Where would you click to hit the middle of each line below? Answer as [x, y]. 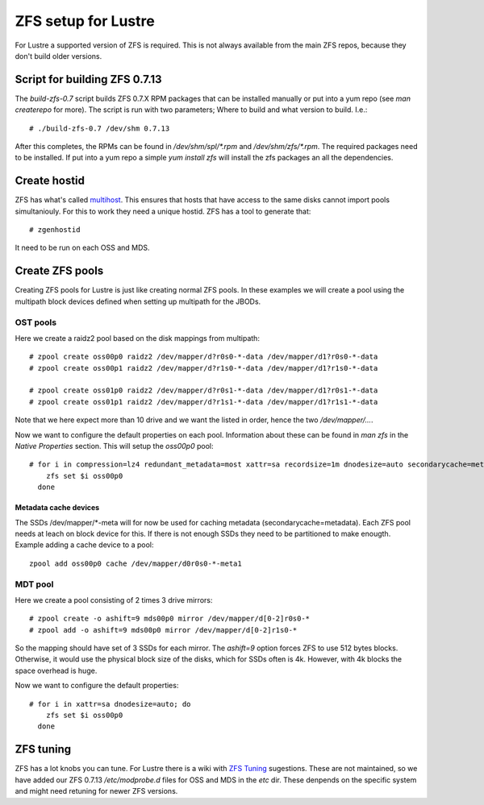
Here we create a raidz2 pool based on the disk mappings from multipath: [137, 338]
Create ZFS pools [59, 271]
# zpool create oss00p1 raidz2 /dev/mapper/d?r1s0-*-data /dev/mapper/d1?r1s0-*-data [204, 368]
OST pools [35, 322]
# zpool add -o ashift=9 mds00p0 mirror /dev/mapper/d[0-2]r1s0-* [163, 630]
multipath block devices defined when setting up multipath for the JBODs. [138, 301]
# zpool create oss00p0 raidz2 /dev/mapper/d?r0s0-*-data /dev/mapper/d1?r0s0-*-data [204, 357]
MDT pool [34, 584]
